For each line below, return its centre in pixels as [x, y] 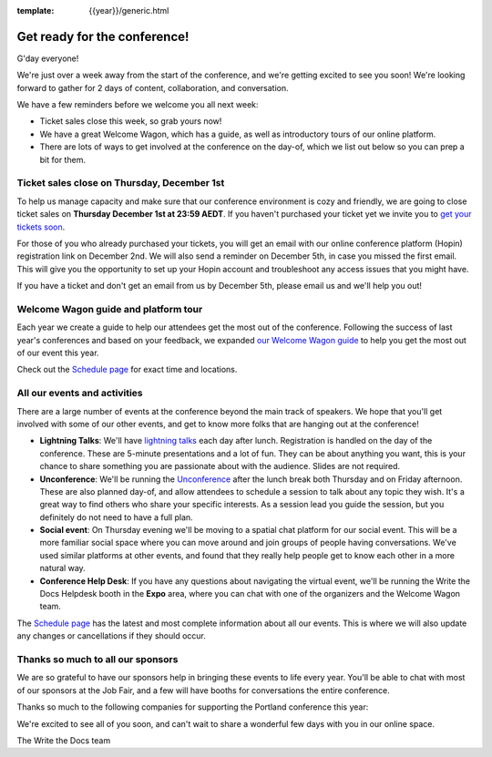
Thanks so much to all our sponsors [97, 659]
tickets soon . [41, 227]
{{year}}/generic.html [129, 10]
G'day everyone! [48, 58]
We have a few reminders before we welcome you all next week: [138, 105]
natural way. [62, 568]
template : [36, 10]
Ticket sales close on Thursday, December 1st [121, 183]
